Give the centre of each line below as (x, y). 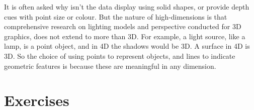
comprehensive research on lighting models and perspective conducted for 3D (123, 26)
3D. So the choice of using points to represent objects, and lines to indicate (120, 56)
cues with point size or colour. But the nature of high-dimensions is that (116, 16)
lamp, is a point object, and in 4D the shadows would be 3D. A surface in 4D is (127, 46)
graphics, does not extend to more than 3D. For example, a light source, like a (125, 36)
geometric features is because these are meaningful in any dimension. (110, 66)
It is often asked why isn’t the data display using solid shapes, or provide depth (127, 7)
